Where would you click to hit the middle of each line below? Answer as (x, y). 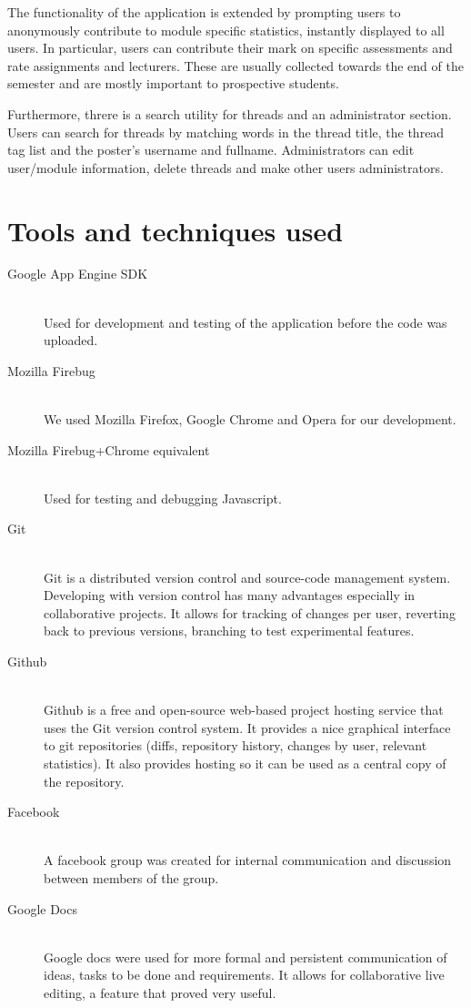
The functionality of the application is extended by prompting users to (204, 12)
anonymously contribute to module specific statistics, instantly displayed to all (226, 30)
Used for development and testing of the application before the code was (246, 322)
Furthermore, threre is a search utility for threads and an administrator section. (230, 113)
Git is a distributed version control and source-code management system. (247, 577)
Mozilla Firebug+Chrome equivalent (109, 449)
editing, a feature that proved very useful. (160, 992)
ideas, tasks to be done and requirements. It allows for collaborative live (244, 975)
